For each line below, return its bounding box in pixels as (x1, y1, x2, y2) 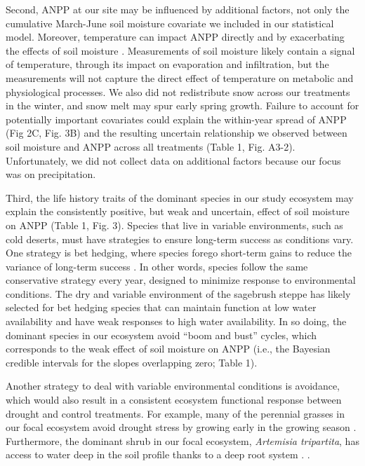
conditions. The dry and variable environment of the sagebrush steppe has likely (6, 286, 351, 301)
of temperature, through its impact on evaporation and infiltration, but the (6, 57, 329, 71)
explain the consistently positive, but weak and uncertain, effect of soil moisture (6, 204, 350, 219)
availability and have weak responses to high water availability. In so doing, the (6, 314, 347, 329)
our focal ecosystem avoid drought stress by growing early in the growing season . (6, 420, 357, 434)
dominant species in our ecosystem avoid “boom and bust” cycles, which (6, 327, 317, 342)
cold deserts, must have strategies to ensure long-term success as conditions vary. (6, 231, 354, 246)
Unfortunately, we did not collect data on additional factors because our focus (6, 153, 341, 167)
